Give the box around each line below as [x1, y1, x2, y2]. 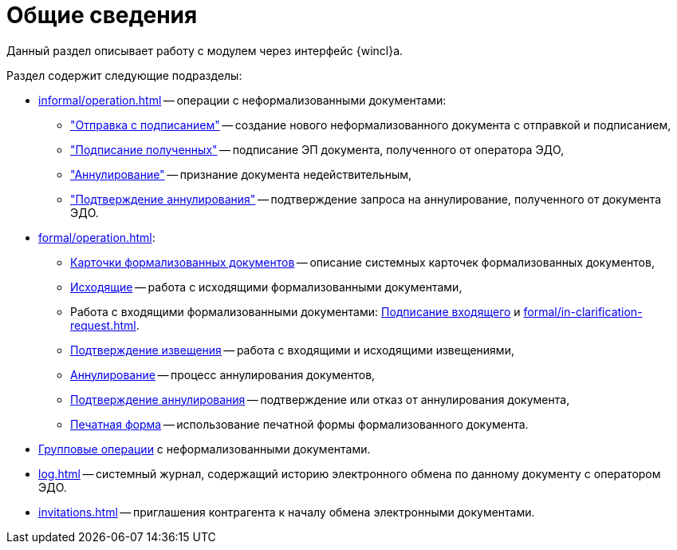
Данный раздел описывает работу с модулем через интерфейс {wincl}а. [6, 43, 403, 57]
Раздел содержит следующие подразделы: [6, 68, 242, 82]
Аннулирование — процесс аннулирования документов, [70, 367, 376, 382]
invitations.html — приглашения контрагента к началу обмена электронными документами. [38, 504, 535, 519]
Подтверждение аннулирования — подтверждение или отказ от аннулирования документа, [70, 392, 570, 406]
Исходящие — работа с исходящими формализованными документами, [70, 279, 462, 294]
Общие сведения [6, 2, 198, 29]
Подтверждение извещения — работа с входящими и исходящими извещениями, [70, 342, 514, 357]
